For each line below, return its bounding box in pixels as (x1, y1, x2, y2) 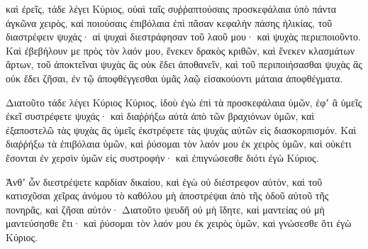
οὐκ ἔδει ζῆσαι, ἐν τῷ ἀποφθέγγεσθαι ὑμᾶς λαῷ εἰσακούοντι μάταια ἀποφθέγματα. (6, 70, 343, 85)
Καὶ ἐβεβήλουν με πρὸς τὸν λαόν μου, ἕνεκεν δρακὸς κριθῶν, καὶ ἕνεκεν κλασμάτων (6, 43, 355, 57)
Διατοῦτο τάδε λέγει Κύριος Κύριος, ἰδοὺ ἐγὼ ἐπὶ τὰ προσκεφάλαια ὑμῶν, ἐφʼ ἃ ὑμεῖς (6, 94, 362, 109)
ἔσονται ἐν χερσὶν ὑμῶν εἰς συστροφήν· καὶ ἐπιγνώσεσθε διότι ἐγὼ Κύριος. (6, 150, 319, 165)
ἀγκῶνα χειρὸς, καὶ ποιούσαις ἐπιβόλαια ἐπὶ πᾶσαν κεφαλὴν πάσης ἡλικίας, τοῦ (6, 15, 333, 30)
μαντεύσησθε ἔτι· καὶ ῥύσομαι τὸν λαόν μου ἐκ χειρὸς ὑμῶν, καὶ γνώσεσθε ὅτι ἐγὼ (6, 216, 352, 231)
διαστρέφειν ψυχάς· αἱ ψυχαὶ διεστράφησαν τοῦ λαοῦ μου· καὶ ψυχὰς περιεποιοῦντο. (6, 29, 361, 44)
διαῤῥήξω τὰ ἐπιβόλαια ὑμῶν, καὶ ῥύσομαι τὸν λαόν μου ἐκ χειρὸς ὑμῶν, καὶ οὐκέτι (6, 136, 352, 151)
